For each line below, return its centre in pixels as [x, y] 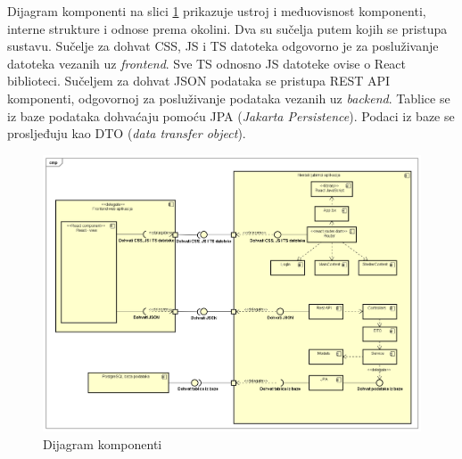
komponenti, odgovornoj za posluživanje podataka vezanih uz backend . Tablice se [229, 98]
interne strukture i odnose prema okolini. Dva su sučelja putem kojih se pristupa [227, 28]
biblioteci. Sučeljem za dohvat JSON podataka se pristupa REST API [199, 81]
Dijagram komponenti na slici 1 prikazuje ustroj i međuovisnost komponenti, [217, 11]
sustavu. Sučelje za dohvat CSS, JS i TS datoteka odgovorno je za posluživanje [223, 46]
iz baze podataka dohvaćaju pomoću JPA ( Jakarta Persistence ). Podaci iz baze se [231, 115]
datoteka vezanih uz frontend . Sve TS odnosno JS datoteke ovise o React [207, 63]
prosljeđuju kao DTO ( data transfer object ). [127, 133]
